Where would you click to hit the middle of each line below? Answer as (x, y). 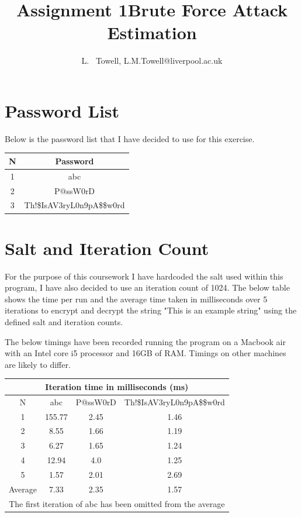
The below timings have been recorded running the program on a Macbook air (145, 341)
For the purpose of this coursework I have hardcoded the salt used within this (144, 276)
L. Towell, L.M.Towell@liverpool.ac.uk (152, 61)
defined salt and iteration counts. (64, 322)
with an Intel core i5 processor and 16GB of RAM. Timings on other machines (146, 353)
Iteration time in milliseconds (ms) (117, 386)
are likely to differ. (38, 364)
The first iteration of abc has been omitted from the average (117, 503)
